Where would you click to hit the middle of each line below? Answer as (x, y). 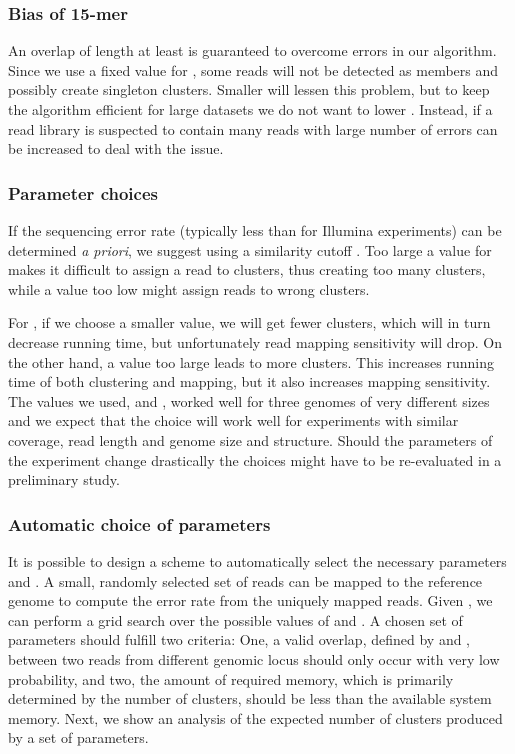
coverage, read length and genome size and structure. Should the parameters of (250, 439)
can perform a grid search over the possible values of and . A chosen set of (235, 619)
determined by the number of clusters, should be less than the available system (250, 698)
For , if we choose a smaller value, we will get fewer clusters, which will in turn (249, 322)
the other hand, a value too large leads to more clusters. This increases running (251, 361)
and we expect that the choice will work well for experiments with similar (233, 420)
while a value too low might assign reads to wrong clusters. (189, 288)
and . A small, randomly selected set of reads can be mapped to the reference (245, 580)
